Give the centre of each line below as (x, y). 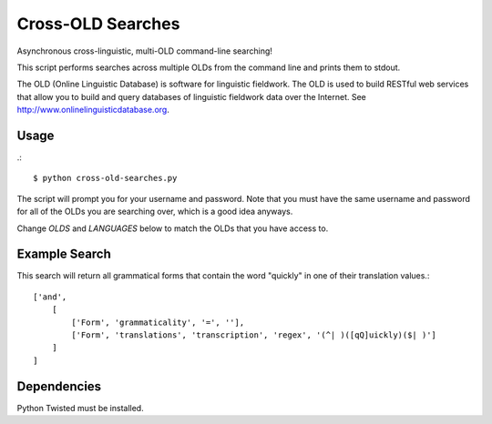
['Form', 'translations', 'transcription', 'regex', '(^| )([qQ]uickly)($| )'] (254, 335)
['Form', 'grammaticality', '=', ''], (158, 322)
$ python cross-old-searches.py (105, 178)
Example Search (64, 254)
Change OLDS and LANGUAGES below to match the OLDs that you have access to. (173, 228)
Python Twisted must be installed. (81, 408)
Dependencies (59, 386)
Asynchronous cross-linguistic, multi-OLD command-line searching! (145, 51)
